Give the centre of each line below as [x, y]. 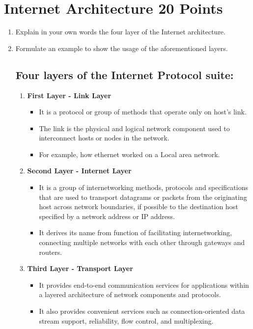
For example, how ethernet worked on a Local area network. [129, 154]
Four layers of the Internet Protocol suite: [125, 74]
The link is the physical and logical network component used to [134, 128]
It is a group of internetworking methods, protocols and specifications [144, 187]
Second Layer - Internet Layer [79, 171]
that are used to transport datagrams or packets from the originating [143, 197]
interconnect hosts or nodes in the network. [104, 138]
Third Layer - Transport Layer [80, 268]
